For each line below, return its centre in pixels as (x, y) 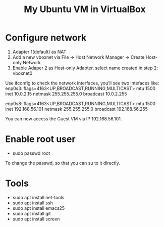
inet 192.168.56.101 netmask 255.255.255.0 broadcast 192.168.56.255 (76, 109)
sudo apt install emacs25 (39, 208)
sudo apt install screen (36, 219)
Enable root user (40, 139)
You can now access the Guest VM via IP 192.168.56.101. (64, 119)
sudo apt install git (32, 213)
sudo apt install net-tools (38, 197)
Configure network (46, 38)
